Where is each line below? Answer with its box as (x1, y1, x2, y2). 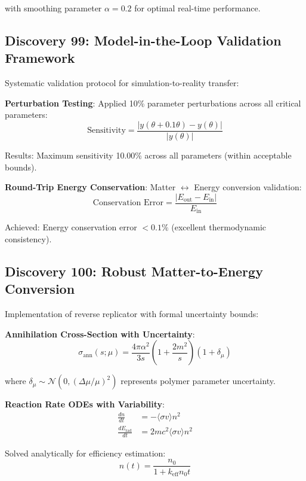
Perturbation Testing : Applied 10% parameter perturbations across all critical (5, 96, 301, 109)
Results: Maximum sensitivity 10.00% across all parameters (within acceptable (5, 149, 292, 162)
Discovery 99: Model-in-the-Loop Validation (5, 31, 282, 49)
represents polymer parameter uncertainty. (120, 375, 276, 387)
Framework (5, 48, 75, 67)
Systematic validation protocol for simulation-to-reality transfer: (5, 77, 239, 89)
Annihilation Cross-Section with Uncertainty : (5, 327, 195, 340)
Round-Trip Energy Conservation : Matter (5, 181, 176, 193)
